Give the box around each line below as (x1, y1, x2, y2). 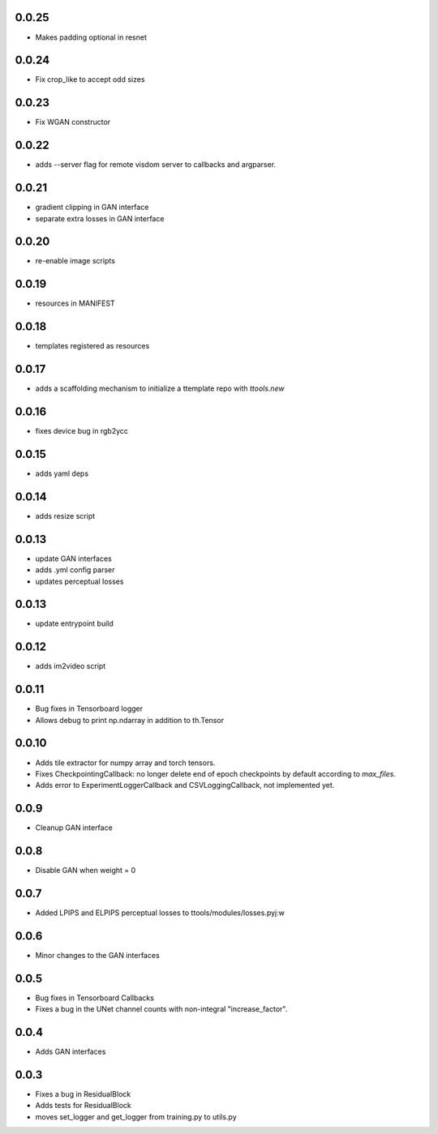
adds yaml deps (35, 469, 89, 478)
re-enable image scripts (35, 256, 115, 266)
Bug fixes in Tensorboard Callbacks (35, 993, 154, 1003)
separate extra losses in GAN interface (35, 213, 165, 223)
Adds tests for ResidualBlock (35, 1101, 131, 1110)
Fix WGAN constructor (35, 118, 111, 127)
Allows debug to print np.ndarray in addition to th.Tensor (35, 715, 225, 725)
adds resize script (35, 511, 96, 520)
